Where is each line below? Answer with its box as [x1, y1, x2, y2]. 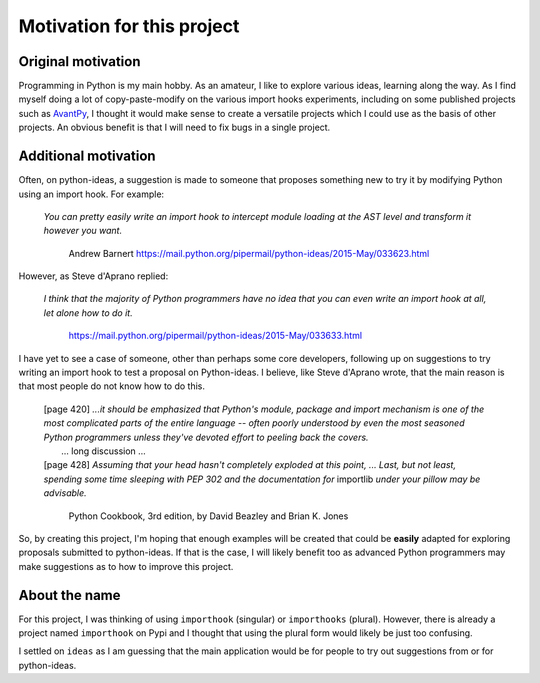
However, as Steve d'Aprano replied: [18, 270, 169, 282]
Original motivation [18, 53, 141, 70]
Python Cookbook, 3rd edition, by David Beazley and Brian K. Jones [68, 510, 349, 522]
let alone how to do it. [43, 306, 134, 319]
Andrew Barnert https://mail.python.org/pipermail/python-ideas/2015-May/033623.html [68, 247, 430, 259]
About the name [18, 586, 121, 604]
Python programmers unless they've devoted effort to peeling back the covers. [43, 431, 369, 443]
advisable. [43, 487, 87, 499]
